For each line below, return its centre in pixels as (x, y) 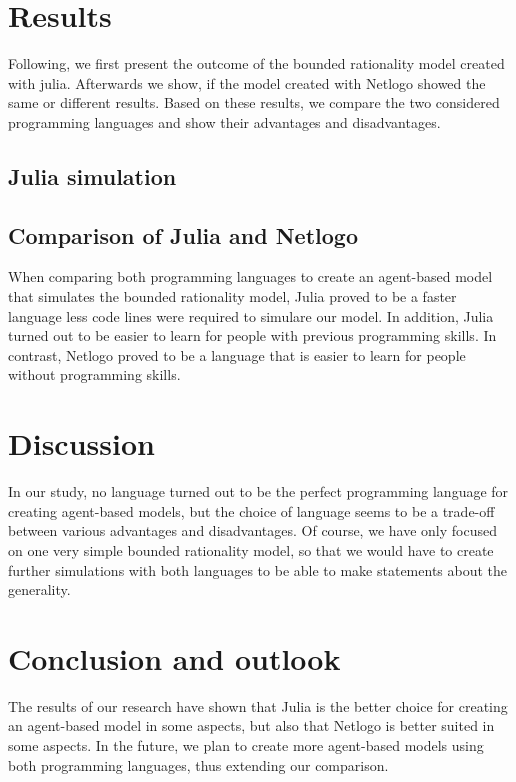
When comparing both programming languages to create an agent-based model (250, 276)
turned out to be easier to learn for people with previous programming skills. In (252, 335)
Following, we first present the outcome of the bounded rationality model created (256, 63)
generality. (39, 589)
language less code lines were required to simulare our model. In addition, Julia (251, 315)
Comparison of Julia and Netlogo (183, 234)
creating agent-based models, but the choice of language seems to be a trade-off (251, 510)
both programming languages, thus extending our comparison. (198, 764)
